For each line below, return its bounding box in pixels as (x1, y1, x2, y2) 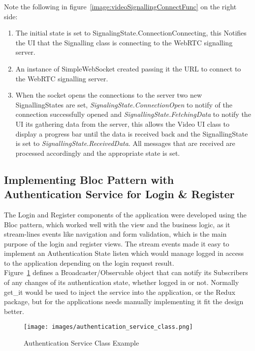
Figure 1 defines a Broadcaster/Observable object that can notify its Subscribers (4, 267, 248, 278)
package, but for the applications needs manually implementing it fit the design (4, 296, 244, 307)
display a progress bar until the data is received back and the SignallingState (15, 128, 248, 139)
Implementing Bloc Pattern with (4, 172, 174, 187)
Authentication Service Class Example (24, 338, 139, 348)
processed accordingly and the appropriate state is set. (15, 147, 180, 158)
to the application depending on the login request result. (4, 257, 174, 268)
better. (4, 306, 24, 316)
